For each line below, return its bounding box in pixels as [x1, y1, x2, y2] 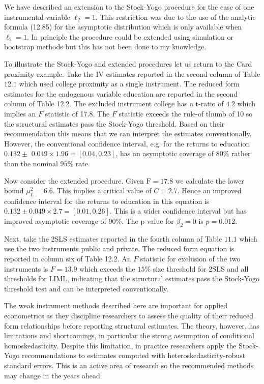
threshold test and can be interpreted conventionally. [4, 283, 169, 293]
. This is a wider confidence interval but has [109, 205, 247, 216]
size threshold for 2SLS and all [153, 263, 249, 274]
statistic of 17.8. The [45, 108, 110, 119]
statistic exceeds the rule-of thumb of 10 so [119, 108, 253, 119]
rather [231, 148, 251, 159]
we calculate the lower [175, 175, 244, 186]
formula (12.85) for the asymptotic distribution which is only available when [4, 21, 242, 32]
